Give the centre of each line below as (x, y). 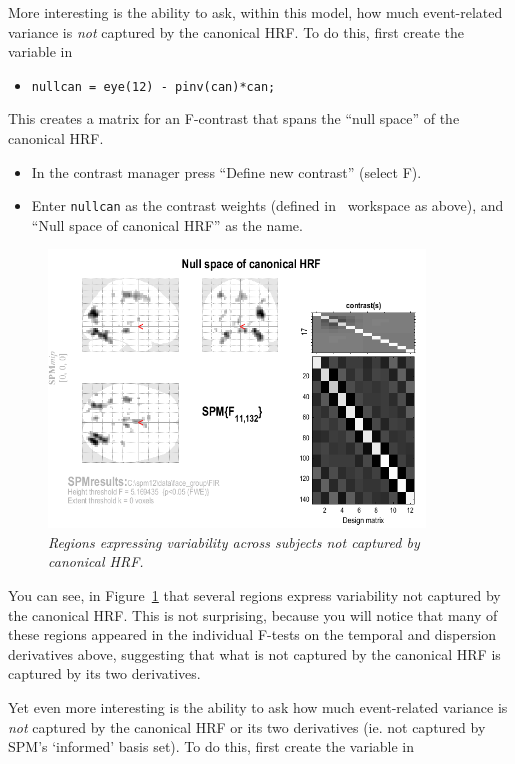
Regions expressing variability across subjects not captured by (234, 541)
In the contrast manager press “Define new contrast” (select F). (226, 171)
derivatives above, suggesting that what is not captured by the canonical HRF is (254, 653)
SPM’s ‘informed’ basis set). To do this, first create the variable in (211, 746)
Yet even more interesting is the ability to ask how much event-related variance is (258, 707)
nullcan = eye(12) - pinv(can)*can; (153, 86)
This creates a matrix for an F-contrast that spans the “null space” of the (234, 118)
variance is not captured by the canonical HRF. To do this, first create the (236, 31)
